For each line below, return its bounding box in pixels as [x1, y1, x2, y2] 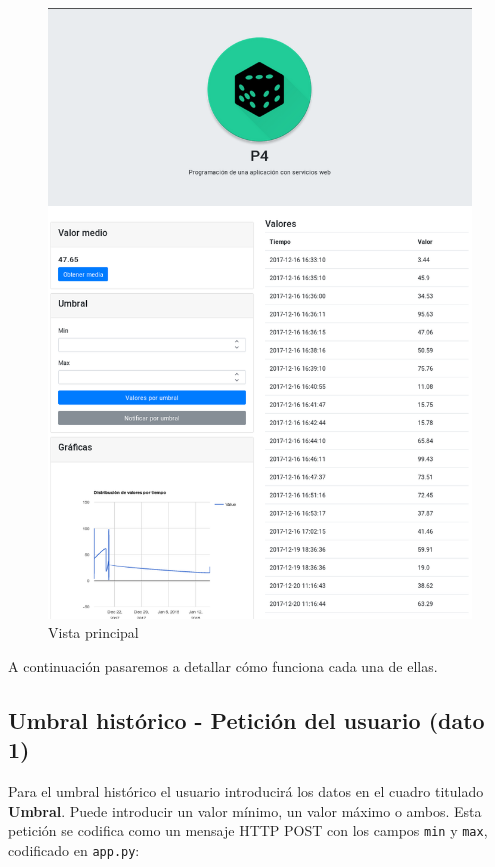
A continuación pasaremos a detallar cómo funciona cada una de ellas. [8, 655, 438, 676]
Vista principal [48, 622, 139, 643]
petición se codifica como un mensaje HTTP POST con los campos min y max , [8, 820, 488, 841]
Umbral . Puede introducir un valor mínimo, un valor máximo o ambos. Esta [8, 800, 482, 821]
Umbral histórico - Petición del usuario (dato [8, 704, 485, 735]
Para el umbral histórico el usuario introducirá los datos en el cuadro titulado [8, 781, 484, 802]
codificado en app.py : [8, 839, 140, 860]
